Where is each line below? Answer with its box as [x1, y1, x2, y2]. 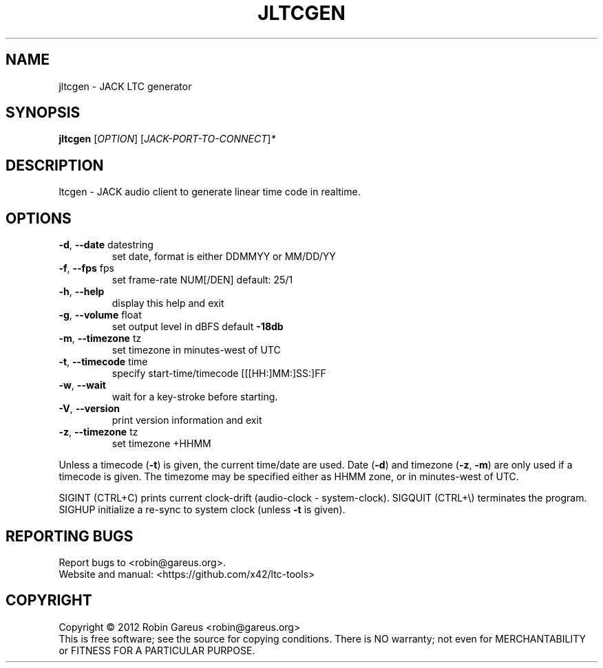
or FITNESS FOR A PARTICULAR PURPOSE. [59, 644, 255, 656]
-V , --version [59, 402, 120, 415]
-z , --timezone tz [59, 426, 138, 438]
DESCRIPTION [6, 156, 104, 174]
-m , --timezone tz [59, 332, 142, 345]
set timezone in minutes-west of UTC [112, 344, 281, 356]
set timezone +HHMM [112, 438, 211, 450]
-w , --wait [59, 379, 106, 391]
